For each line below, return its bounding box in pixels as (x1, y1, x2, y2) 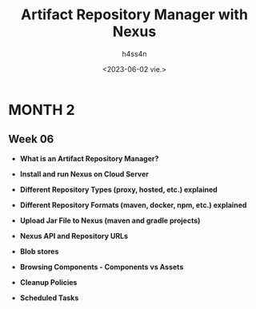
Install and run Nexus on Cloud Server (19, 169, 150, 179)
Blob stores (19, 246, 59, 256)
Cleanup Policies (19, 277, 78, 287)
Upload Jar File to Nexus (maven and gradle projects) (19, 216, 201, 225)
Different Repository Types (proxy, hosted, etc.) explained (19, 184, 218, 194)
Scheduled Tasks (19, 293, 79, 303)
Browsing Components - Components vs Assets (19, 262, 184, 271)
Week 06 (8, 133, 54, 146)
